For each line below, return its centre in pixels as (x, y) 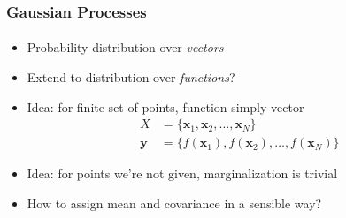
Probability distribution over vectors (125, 47)
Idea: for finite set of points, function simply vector (165, 106)
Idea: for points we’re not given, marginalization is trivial (182, 173)
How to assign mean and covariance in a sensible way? (174, 203)
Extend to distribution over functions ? (131, 77)
